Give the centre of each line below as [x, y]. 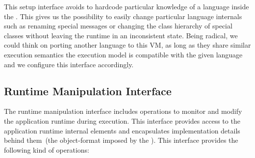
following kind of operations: [47, 149]
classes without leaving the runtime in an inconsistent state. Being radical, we [121, 35]
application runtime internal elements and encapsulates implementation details [122, 130]
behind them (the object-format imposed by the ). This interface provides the [121, 140]
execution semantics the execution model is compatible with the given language [123, 54]
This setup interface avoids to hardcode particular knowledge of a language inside [127, 6]
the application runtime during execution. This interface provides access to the [122, 120]
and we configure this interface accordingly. [69, 64]
